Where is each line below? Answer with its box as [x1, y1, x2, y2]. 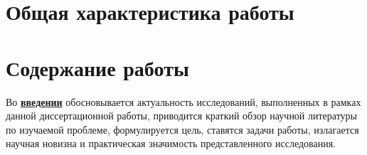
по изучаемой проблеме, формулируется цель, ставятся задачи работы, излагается [6, 122, 359, 137]
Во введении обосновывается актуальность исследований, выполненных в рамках [6, 94, 361, 109]
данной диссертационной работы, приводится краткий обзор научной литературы [6, 108, 358, 123]
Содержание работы [6, 53, 189, 82]
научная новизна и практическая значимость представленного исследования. [6, 136, 336, 151]
